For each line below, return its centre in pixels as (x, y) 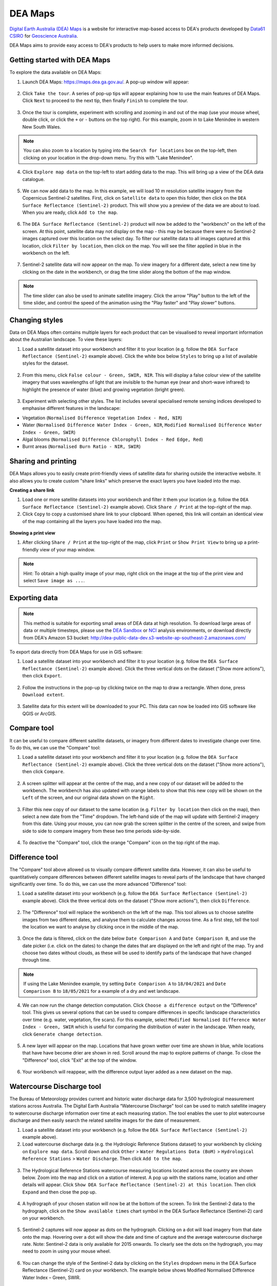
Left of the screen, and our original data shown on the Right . (88, 798)
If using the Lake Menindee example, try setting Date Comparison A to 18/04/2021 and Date (125, 984)
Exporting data (34, 597)
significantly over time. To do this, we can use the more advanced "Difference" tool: (98, 884)
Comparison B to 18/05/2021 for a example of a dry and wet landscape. (102, 991)
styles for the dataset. (45, 363)
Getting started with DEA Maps (60, 60)
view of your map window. (67, 549)
